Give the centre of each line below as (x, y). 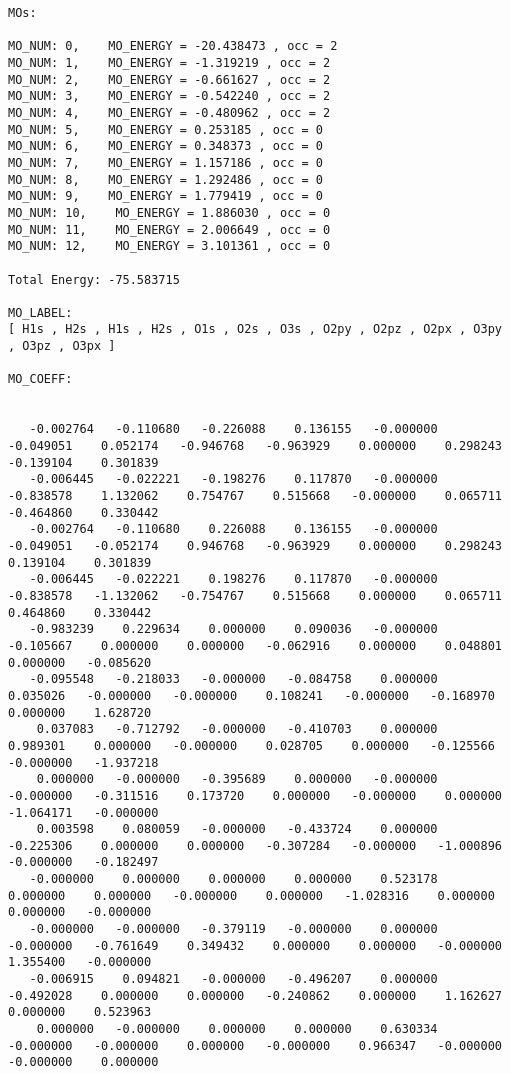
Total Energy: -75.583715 (94, 279)
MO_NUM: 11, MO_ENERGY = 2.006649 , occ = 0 (169, 229)
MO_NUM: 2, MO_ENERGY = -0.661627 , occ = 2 (169, 79)
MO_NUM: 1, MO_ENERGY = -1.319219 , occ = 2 (169, 62)
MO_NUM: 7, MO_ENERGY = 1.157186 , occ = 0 (165, 162)
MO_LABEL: (40, 312)
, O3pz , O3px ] (62, 346)
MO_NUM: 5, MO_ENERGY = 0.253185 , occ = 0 (165, 129)
